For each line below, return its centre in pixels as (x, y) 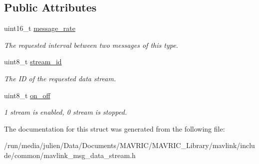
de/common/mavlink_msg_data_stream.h (70, 155)
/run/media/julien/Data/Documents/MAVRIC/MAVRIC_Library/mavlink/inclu (129, 145)
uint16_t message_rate (40, 28)
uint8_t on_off (27, 95)
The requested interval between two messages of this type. (91, 45)
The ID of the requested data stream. (60, 78)
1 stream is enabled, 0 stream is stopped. (66, 112)
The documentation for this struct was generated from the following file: (115, 128)
